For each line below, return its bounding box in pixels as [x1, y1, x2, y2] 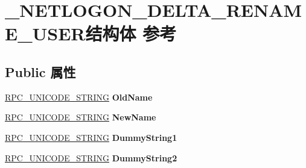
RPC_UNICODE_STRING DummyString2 [5, 151, 177, 164]
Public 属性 [5, 62, 76, 81]
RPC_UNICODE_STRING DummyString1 [5, 131, 177, 143]
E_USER [5, 21, 86, 46]
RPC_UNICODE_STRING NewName [5, 111, 156, 123]
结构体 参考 [85, 21, 177, 46]
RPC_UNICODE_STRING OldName [5, 90, 153, 103]
